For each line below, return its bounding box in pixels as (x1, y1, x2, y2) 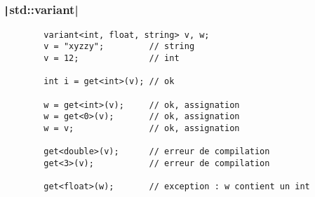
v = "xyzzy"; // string (43, 41, 195, 52)
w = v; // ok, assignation (43, 123, 240, 134)
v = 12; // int (43, 53, 180, 64)
